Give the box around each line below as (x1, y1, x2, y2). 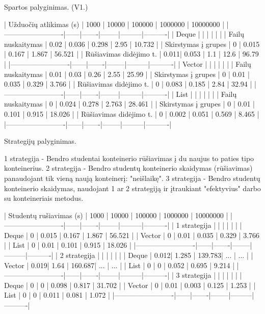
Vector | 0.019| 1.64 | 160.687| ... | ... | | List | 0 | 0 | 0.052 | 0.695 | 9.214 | (4, 259, 235, 270)
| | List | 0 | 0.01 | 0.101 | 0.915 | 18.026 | (4, 240, 131, 250)
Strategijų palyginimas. (4, 136, 76, 146)
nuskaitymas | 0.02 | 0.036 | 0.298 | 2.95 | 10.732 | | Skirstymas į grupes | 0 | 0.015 (4, 38, 260, 49)
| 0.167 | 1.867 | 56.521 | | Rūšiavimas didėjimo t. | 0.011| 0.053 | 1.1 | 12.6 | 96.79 (4, 48, 259, 59)
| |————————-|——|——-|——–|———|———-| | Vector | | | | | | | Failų (4, 58, 251, 69)
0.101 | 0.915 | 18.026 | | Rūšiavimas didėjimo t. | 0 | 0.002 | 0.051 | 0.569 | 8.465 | (4, 108, 259, 119)
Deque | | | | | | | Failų (176, 29, 244, 39)
